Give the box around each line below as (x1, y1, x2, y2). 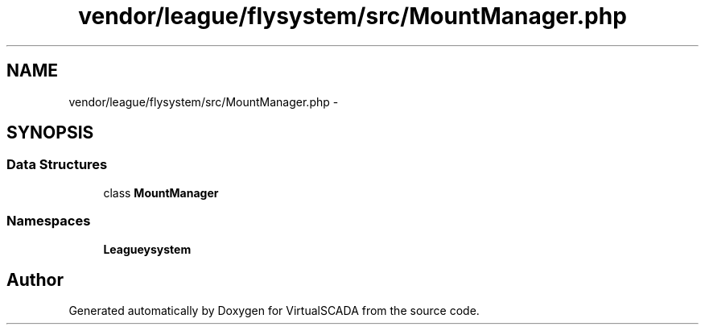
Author (6, 269, 64, 290)
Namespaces (6, 213, 91, 230)
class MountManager (103, 185, 219, 200)
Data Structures (6, 156, 108, 173)
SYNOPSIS (6, 122, 94, 143)
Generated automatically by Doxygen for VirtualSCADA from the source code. (68, 304, 480, 318)
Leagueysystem (103, 242, 192, 256)
